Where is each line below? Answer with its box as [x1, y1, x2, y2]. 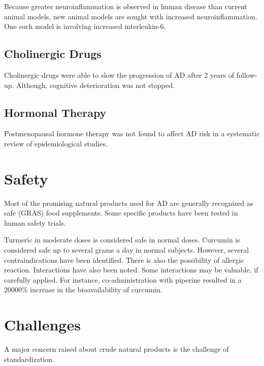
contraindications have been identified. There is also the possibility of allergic [4, 254, 244, 265]
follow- [236, 69, 257, 80]
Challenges [4, 314, 81, 335]
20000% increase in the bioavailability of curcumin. [4, 284, 162, 295]
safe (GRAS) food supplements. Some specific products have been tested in [4, 207, 238, 218]
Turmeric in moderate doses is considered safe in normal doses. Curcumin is [4, 234, 240, 245]
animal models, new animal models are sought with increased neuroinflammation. [4, 11, 257, 21]
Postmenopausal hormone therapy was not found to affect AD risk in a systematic [4, 128, 260, 139]
